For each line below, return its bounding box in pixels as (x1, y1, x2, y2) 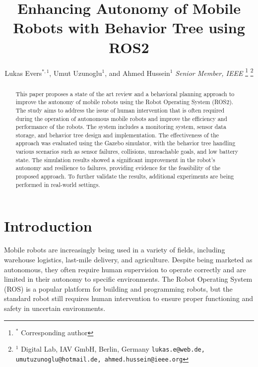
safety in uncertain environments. (4, 303, 106, 313)
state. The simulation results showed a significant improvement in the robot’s (15, 155, 215, 164)
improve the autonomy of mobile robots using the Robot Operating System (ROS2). (15, 98, 234, 106)
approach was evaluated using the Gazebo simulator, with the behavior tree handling (15, 139, 236, 147)
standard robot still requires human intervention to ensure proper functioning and (4, 293, 253, 304)
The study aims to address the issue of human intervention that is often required (15, 106, 225, 114)
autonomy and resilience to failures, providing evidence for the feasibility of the (15, 164, 221, 172)
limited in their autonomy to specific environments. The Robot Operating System (4, 274, 253, 284)
